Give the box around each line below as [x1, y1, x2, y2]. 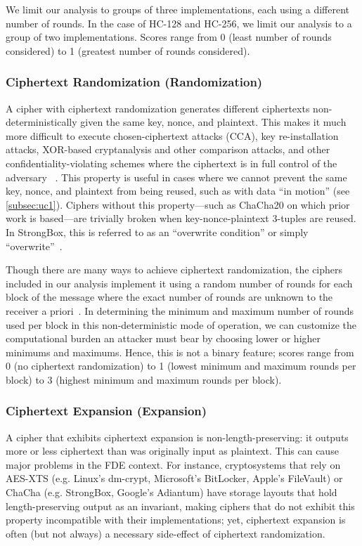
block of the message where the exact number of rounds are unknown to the [6, 290, 333, 304]
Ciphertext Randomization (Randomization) [6, 73, 263, 91]
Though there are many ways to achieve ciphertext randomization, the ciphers [6, 262, 343, 277]
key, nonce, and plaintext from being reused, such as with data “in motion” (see [6, 183, 350, 198]
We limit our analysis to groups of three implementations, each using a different [6, 2, 349, 16]
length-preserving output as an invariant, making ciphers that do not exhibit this [6, 498, 355, 513]
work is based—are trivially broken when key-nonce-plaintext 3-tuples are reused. [6, 211, 356, 226]
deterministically [6, 115, 77, 129]
